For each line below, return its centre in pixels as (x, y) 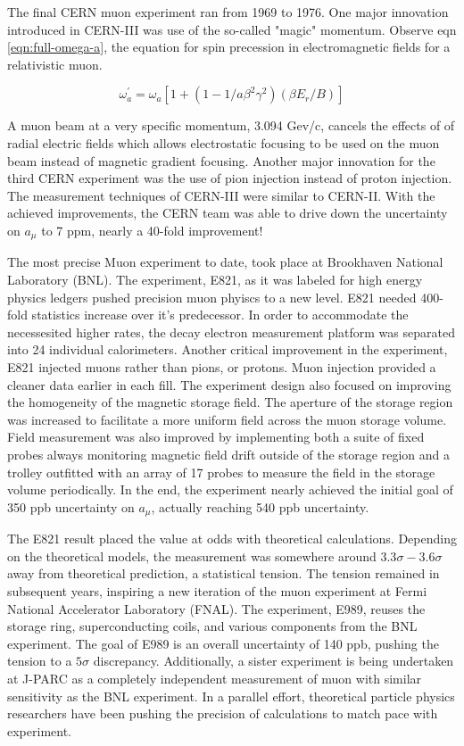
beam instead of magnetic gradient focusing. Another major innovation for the (221, 160)
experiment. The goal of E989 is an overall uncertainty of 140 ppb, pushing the (223, 643)
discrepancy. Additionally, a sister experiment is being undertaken (273, 661)
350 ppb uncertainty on (71, 506)
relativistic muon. (55, 64)
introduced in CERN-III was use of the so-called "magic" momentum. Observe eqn (232, 29)
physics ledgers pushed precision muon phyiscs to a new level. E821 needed (212, 297)
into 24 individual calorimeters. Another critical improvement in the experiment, (228, 349)
